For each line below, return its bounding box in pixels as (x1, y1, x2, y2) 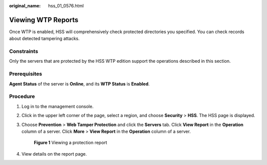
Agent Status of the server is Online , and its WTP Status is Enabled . (9, 81, 150, 86)
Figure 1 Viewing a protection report (34, 140, 107, 146)
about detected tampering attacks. (9, 36, 80, 41)
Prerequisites (9, 71, 42, 78)
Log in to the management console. (21, 103, 94, 109)
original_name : (9, 3, 41, 8)
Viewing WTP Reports (9, 15, 79, 24)
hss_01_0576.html (48, 3, 84, 8)
